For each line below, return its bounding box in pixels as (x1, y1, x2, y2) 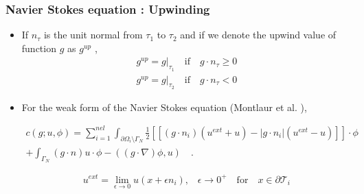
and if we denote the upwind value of (180, 27, 337, 42)
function (21, 40, 56, 55)
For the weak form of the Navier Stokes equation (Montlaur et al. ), (21, 99, 307, 114)
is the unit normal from (43, 27, 143, 42)
